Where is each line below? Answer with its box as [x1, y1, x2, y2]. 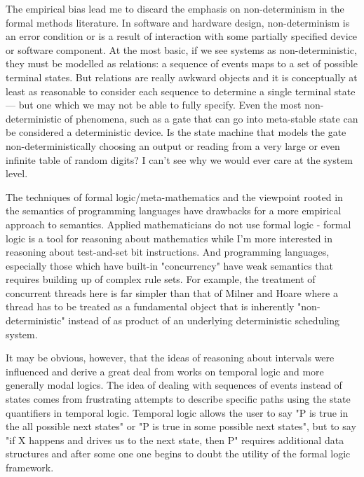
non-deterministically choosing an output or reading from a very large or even [6, 138, 340, 153]
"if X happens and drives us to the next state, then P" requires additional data [6, 432, 344, 447]
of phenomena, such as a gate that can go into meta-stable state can [65, 111, 358, 125]
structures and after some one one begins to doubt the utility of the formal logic [6, 446, 351, 461]
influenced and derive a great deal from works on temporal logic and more [6, 364, 324, 378]
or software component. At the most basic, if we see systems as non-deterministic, [6, 42, 357, 57]
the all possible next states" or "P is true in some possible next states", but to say [6, 419, 356, 434]
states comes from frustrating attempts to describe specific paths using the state [6, 392, 351, 406]
